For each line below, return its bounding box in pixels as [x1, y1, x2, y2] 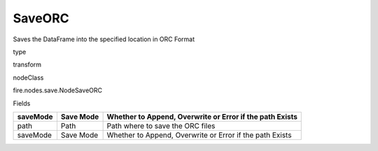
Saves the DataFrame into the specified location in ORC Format [13, 35, 195, 43]
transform [13, 60, 42, 69]
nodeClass [13, 73, 44, 82]
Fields [13, 99, 31, 108]
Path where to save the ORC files [106, 121, 216, 131]
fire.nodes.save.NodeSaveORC [13, 86, 103, 94]
